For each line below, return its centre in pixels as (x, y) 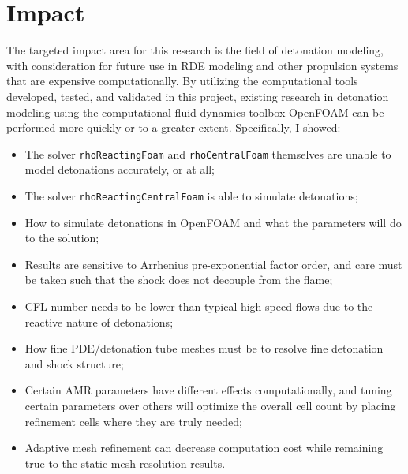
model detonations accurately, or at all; (120, 169)
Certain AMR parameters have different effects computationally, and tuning (208, 390)
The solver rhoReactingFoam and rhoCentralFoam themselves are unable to (208, 153)
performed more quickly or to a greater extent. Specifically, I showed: (174, 127)
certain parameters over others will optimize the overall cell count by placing (210, 405)
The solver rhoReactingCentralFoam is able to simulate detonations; (191, 195)
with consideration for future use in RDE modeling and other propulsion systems (202, 65)
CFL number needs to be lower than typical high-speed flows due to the (199, 306)
